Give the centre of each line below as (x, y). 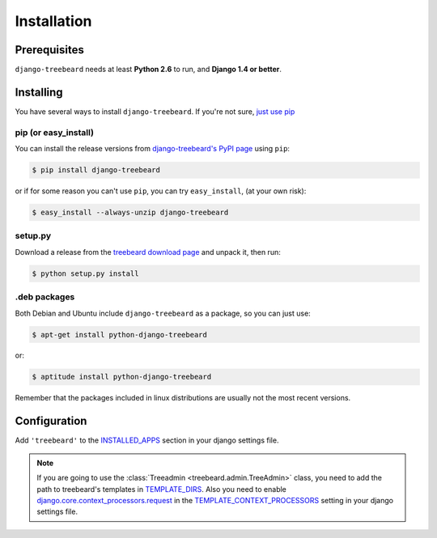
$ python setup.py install (85, 273)
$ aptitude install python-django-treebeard (122, 377)
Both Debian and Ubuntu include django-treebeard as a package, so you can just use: (163, 313)
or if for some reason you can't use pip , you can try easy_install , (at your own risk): (161, 191)
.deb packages (45, 297)
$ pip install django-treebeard (96, 170)
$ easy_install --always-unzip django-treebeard (130, 213)
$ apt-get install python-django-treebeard (120, 335)
